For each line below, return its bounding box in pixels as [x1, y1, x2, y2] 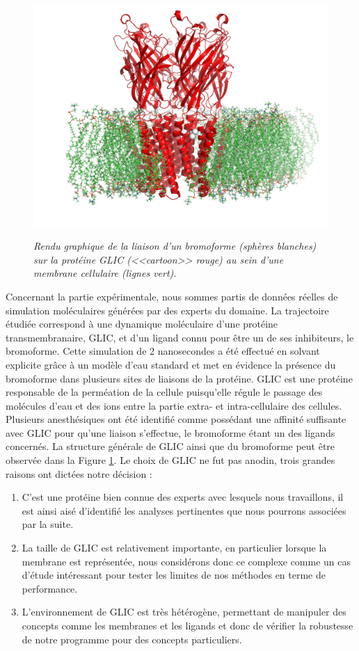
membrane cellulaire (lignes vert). [33, 266, 177, 280]
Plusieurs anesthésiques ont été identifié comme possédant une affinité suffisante [6, 412, 346, 426]
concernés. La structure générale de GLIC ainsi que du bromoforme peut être [6, 439, 335, 453]
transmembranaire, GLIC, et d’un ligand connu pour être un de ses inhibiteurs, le [6, 330, 354, 344]
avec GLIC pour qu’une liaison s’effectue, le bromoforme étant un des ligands [6, 425, 335, 440]
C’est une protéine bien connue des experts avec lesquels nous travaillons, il [22, 490, 344, 504]
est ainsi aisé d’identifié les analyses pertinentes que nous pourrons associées [22, 503, 346, 517]
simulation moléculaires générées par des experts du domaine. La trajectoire [6, 303, 329, 317]
